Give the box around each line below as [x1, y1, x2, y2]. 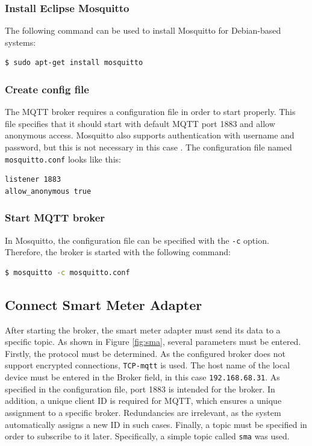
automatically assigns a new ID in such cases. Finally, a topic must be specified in [5, 418, 307, 430]
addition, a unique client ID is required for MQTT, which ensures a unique [5, 394, 282, 407]
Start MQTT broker [5, 210, 105, 225]
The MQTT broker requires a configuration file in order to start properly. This [5, 105, 296, 118]
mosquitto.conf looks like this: [5, 152, 121, 165]
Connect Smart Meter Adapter [5, 295, 202, 314]
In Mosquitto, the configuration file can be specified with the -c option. [5, 234, 269, 246]
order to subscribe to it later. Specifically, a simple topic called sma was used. [5, 430, 290, 442]
